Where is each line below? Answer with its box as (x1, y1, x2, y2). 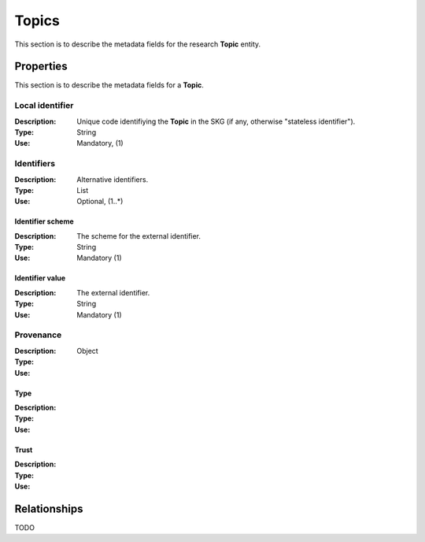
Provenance (14, 329, 62, 340)
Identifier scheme (14, 217, 74, 226)
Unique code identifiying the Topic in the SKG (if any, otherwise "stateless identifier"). (76, 117, 356, 126)
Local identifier (14, 100, 74, 111)
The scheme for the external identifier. (76, 231, 201, 240)
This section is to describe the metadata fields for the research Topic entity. (14, 39, 261, 49)
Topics (14, 12, 61, 29)
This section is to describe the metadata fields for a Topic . (14, 80, 204, 90)
